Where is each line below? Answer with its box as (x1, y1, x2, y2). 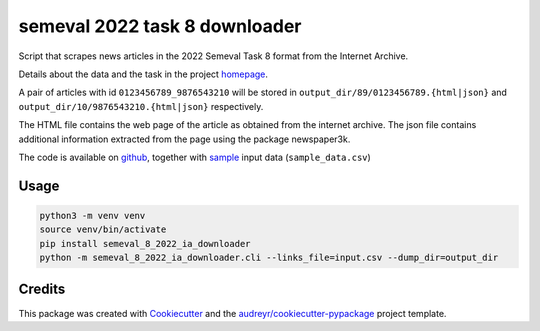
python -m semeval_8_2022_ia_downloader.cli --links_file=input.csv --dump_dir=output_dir (39, 252, 499, 264)
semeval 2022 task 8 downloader (18, 15, 302, 37)
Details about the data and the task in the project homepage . (18, 68, 269, 80)
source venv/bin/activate (39, 224, 167, 235)
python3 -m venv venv (39, 210, 146, 221)
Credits (18, 281, 66, 298)
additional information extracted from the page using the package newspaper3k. (18, 133, 351, 145)
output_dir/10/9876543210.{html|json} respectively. (18, 100, 264, 112)
